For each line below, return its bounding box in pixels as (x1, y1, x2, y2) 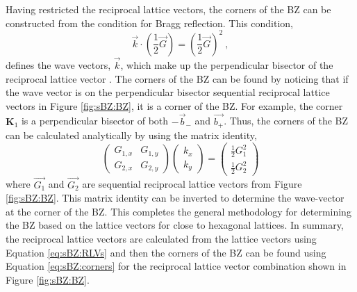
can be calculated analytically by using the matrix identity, (6, 127, 257, 142)
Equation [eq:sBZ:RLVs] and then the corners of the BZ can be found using (6, 245, 326, 259)
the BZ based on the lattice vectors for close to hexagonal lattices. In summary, (6, 218, 344, 232)
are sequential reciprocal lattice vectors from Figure (82, 177, 302, 191)
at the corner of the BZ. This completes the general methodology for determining (6, 204, 351, 218)
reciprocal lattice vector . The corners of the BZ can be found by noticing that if (6, 71, 349, 86)
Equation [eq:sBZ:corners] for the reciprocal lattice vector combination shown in (6, 259, 347, 273)
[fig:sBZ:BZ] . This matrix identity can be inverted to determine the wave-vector (6, 190, 344, 205)
